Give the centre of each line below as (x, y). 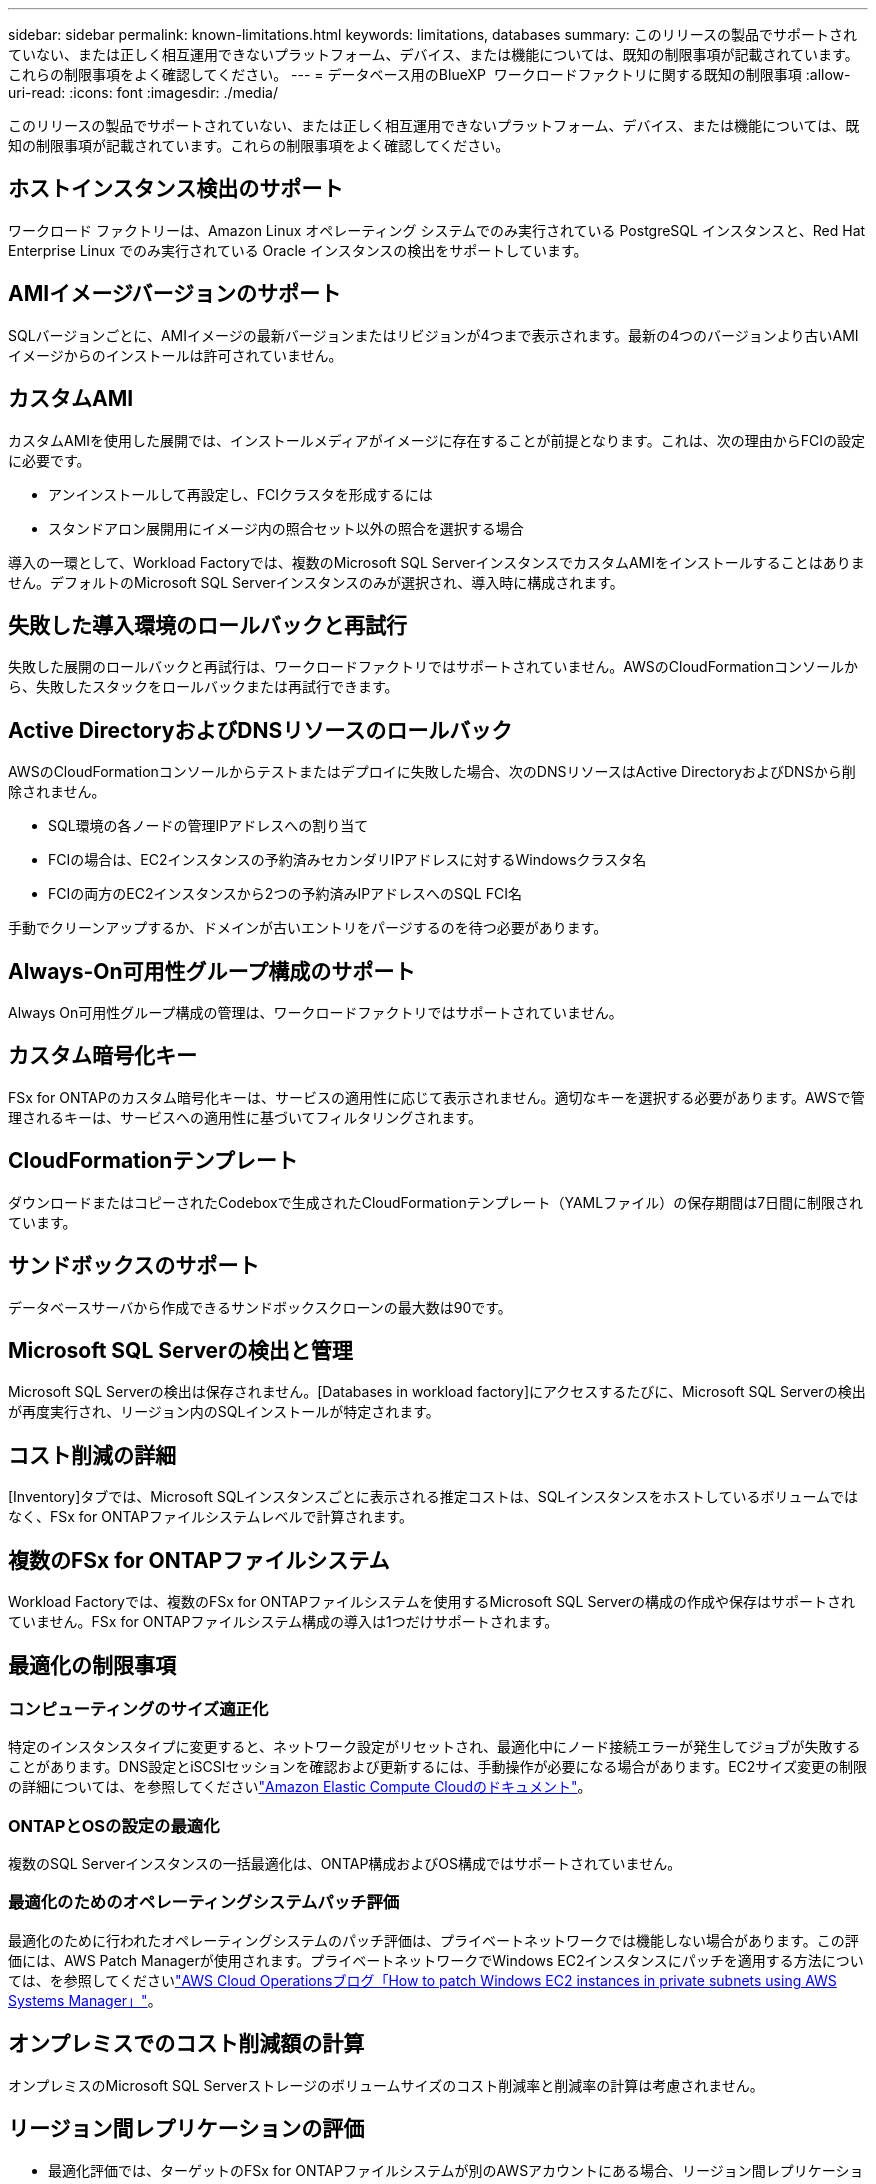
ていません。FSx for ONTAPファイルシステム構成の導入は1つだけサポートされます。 (283, 1622)
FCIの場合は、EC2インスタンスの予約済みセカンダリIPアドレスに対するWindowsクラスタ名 (347, 860)
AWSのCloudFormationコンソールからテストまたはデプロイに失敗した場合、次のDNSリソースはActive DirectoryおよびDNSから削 (432, 772)
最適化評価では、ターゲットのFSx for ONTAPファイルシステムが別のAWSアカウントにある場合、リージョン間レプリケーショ (456, 2170)
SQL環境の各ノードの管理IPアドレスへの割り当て (208, 826)
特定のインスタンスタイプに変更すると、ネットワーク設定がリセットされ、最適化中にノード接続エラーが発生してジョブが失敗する (434, 1747)
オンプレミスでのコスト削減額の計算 (186, 2044)
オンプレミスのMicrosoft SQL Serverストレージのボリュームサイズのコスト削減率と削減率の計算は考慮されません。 (386, 2085)
